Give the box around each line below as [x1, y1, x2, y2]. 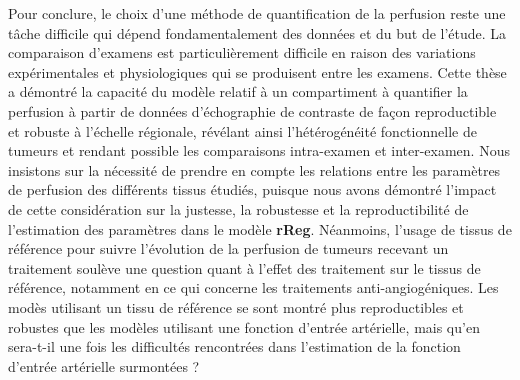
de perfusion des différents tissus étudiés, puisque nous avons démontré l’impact [8, 179, 497, 200]
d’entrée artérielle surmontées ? [8, 355, 200, 376]
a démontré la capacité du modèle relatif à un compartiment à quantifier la [8, 81, 468, 102]
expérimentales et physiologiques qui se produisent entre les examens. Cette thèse [8, 61, 507, 82]
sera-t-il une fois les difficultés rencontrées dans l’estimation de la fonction [8, 336, 461, 357]
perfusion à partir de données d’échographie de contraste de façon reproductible [8, 100, 497, 121]
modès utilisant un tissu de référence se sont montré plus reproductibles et [8, 296, 464, 317]
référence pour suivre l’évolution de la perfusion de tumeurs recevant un [8, 238, 449, 259]
